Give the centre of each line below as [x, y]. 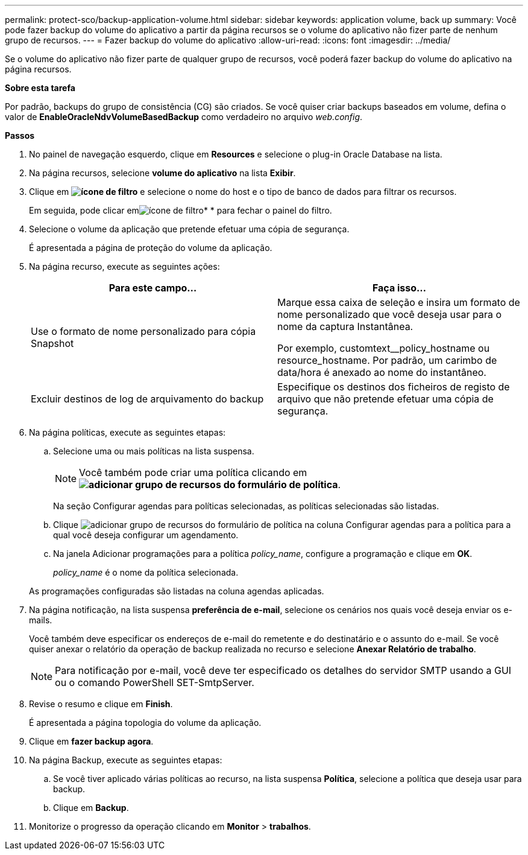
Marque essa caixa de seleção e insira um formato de [399, 302]
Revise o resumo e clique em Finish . [101, 704]
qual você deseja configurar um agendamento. [146, 535]
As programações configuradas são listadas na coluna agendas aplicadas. [177, 591]
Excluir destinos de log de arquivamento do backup [147, 399]
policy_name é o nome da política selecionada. [146, 572]
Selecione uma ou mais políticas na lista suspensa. [154, 451]
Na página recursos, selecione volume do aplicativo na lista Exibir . [162, 173]
